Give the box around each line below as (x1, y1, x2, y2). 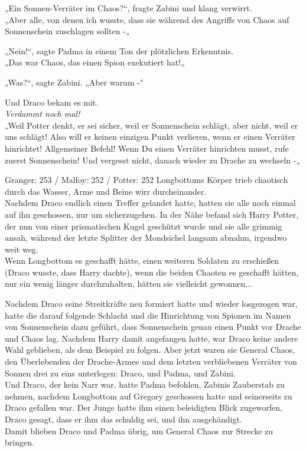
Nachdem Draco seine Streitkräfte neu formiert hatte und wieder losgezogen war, (5, 297, 298, 310)
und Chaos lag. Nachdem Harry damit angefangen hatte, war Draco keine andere (5, 332, 298, 344)
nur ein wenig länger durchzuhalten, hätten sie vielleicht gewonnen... (5, 277, 253, 290)
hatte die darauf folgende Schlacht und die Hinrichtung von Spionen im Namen (5, 309, 291, 321)
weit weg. (5, 243, 38, 255)
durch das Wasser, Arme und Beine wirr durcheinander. (5, 185, 207, 197)
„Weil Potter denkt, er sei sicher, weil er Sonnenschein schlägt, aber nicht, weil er (5, 119, 298, 131)
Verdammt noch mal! (5, 107, 80, 120)
